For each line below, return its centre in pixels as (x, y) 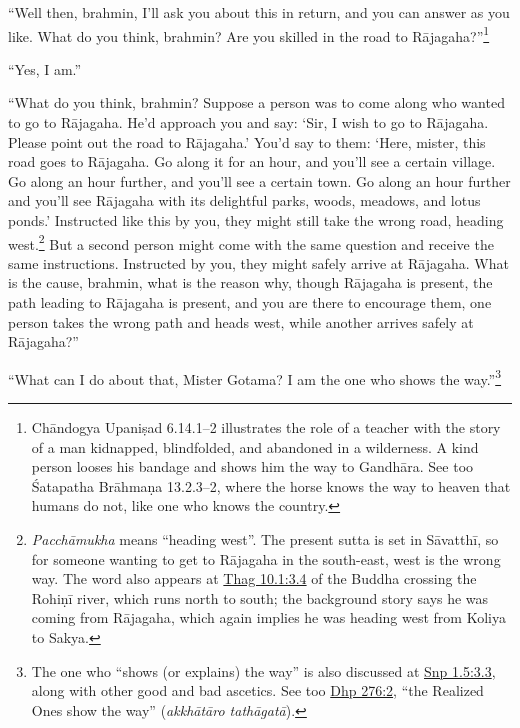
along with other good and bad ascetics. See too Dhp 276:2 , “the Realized (257, 690)
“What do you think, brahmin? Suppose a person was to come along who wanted (256, 102)
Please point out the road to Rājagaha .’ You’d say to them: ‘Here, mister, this (247, 141)
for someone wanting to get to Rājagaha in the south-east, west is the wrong (266, 558)
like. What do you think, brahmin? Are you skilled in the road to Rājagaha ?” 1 (249, 34)
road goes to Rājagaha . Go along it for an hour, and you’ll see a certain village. (252, 161)
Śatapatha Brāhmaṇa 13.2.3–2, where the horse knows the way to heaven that (271, 485)
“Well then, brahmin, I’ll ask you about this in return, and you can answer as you (259, 12)
